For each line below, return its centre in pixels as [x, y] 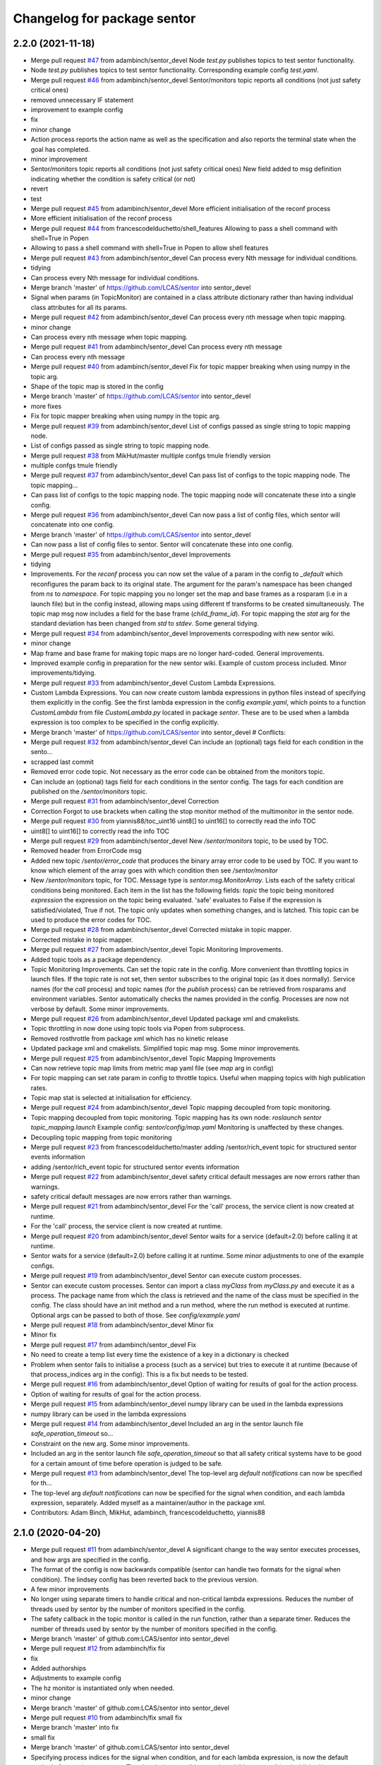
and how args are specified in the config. [90, 1560]
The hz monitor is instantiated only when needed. [103, 1688]
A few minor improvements [70, 1589]
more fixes [46, 406]
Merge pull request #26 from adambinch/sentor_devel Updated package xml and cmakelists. [165, 1018]
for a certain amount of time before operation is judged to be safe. [127, 1463]
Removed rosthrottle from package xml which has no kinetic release [129, 1039]
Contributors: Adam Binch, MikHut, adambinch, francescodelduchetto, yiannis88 [148, 1513]
